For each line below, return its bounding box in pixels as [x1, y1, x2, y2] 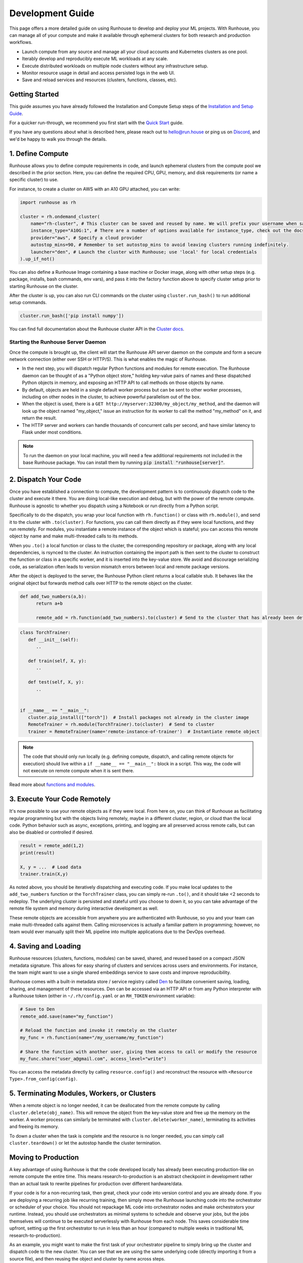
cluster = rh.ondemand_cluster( [20, 214, 100, 219]
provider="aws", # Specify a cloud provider [30, 235, 143, 240]
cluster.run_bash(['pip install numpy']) [20, 313, 124, 319]
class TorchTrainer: [20, 629, 71, 636]
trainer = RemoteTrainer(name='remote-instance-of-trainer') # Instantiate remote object [28, 728, 260, 735]
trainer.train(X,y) [20, 871, 68, 877]
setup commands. [9, 300, 47, 306]
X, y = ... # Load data [20, 864, 82, 870]
